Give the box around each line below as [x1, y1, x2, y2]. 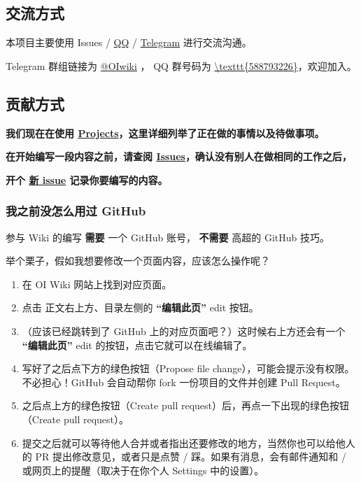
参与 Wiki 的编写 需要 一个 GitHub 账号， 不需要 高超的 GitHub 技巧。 [6, 229, 330, 244]
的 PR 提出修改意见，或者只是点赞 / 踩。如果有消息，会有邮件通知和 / [22, 449, 346, 464]
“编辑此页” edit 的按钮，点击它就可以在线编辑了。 [22, 337, 253, 352]
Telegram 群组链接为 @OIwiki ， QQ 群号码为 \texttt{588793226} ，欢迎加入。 [6, 58, 357, 73]
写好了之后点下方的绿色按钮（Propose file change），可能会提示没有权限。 [22, 361, 355, 376]
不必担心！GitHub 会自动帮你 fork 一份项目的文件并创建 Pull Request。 [22, 374, 346, 389]
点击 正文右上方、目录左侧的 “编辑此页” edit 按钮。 [22, 300, 259, 315]
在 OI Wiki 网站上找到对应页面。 [22, 276, 172, 291]
